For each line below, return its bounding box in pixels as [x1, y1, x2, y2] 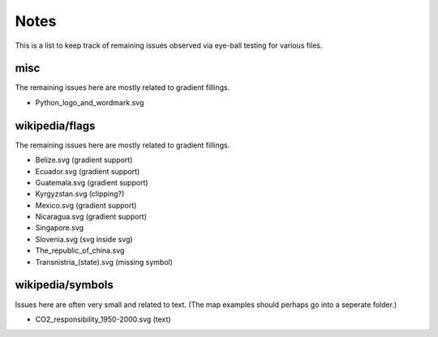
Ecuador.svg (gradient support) [35, 166, 140, 176]
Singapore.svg [35, 223, 84, 232]
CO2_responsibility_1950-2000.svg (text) [35, 314, 171, 324]
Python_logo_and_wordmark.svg [35, 97, 144, 107]
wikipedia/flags [15, 118, 96, 133]
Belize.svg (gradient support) [35, 155, 133, 165]
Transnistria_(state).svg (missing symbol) [35, 257, 174, 267]
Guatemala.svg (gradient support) [35, 177, 149, 187]
